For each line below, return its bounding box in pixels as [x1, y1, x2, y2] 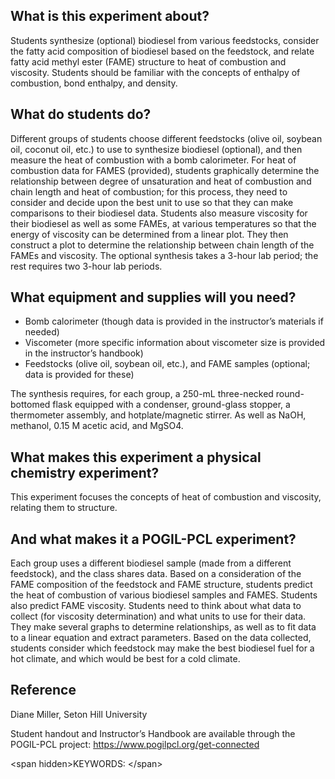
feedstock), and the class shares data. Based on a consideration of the [10, 568, 302, 580]
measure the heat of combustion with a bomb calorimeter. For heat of [10, 154, 297, 166]
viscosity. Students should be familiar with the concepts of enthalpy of [10, 66, 301, 78]
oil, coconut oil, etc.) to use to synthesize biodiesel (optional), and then [10, 143, 303, 155]
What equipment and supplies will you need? [10, 289, 297, 306]
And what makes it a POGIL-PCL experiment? [10, 530, 297, 548]
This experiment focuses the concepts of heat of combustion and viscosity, [10, 491, 322, 503]
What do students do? [10, 106, 152, 123]
